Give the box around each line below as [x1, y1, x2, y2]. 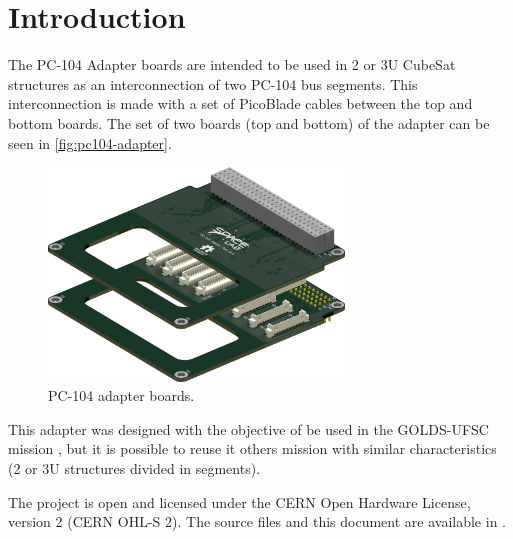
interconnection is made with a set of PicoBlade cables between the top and [8, 93, 473, 114]
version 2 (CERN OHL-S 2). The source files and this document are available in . [8, 511, 506, 532]
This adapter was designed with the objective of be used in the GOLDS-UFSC [8, 418, 489, 439]
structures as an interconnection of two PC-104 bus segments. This [8, 73, 418, 94]
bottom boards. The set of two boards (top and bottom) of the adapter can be [8, 112, 490, 133]
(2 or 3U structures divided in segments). [8, 457, 261, 478]
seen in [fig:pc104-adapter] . [8, 132, 172, 153]
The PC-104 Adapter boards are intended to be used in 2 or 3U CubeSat [8, 54, 456, 75]
